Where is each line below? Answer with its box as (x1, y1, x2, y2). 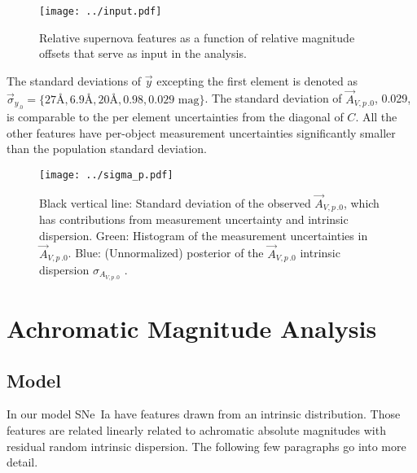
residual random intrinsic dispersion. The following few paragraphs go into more (7, 437, 406, 454)
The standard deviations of (7, 72, 142, 89)
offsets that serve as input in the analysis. (39, 45, 247, 62)
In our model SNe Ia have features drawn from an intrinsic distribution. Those (7, 405, 401, 423)
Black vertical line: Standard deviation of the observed (39, 194, 311, 211)
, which (343, 194, 380, 211)
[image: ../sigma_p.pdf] (39, 169, 173, 181)
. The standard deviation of (204, 90, 342, 107)
